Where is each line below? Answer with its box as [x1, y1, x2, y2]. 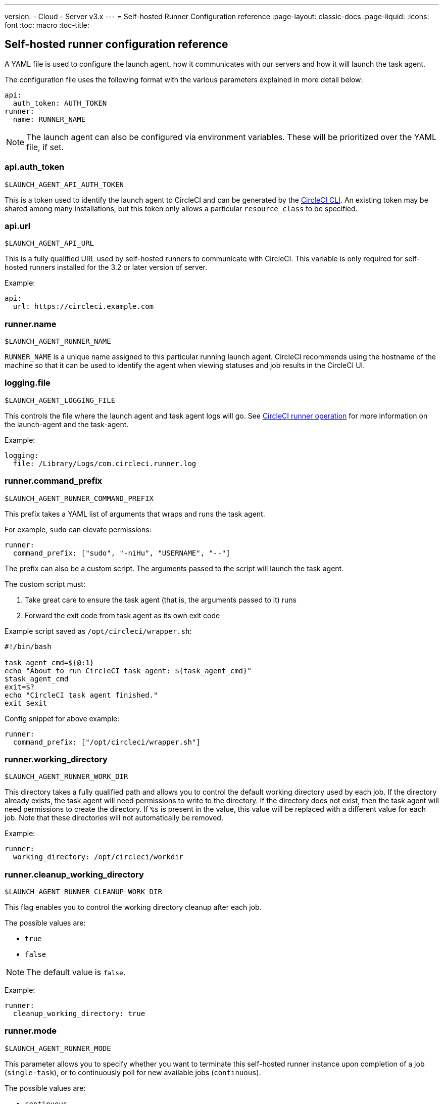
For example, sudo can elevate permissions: [5, 525, 152, 534]
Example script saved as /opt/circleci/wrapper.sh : [5, 626, 192, 635]
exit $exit [5, 699, 47, 707]
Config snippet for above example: [5, 714, 120, 723]
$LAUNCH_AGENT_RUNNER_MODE [5, 1044, 111, 1052]
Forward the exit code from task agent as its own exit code [25, 611, 220, 620]
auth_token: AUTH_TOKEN [13, 99, 107, 107]
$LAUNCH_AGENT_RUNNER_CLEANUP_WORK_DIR [5, 888, 162, 896]
